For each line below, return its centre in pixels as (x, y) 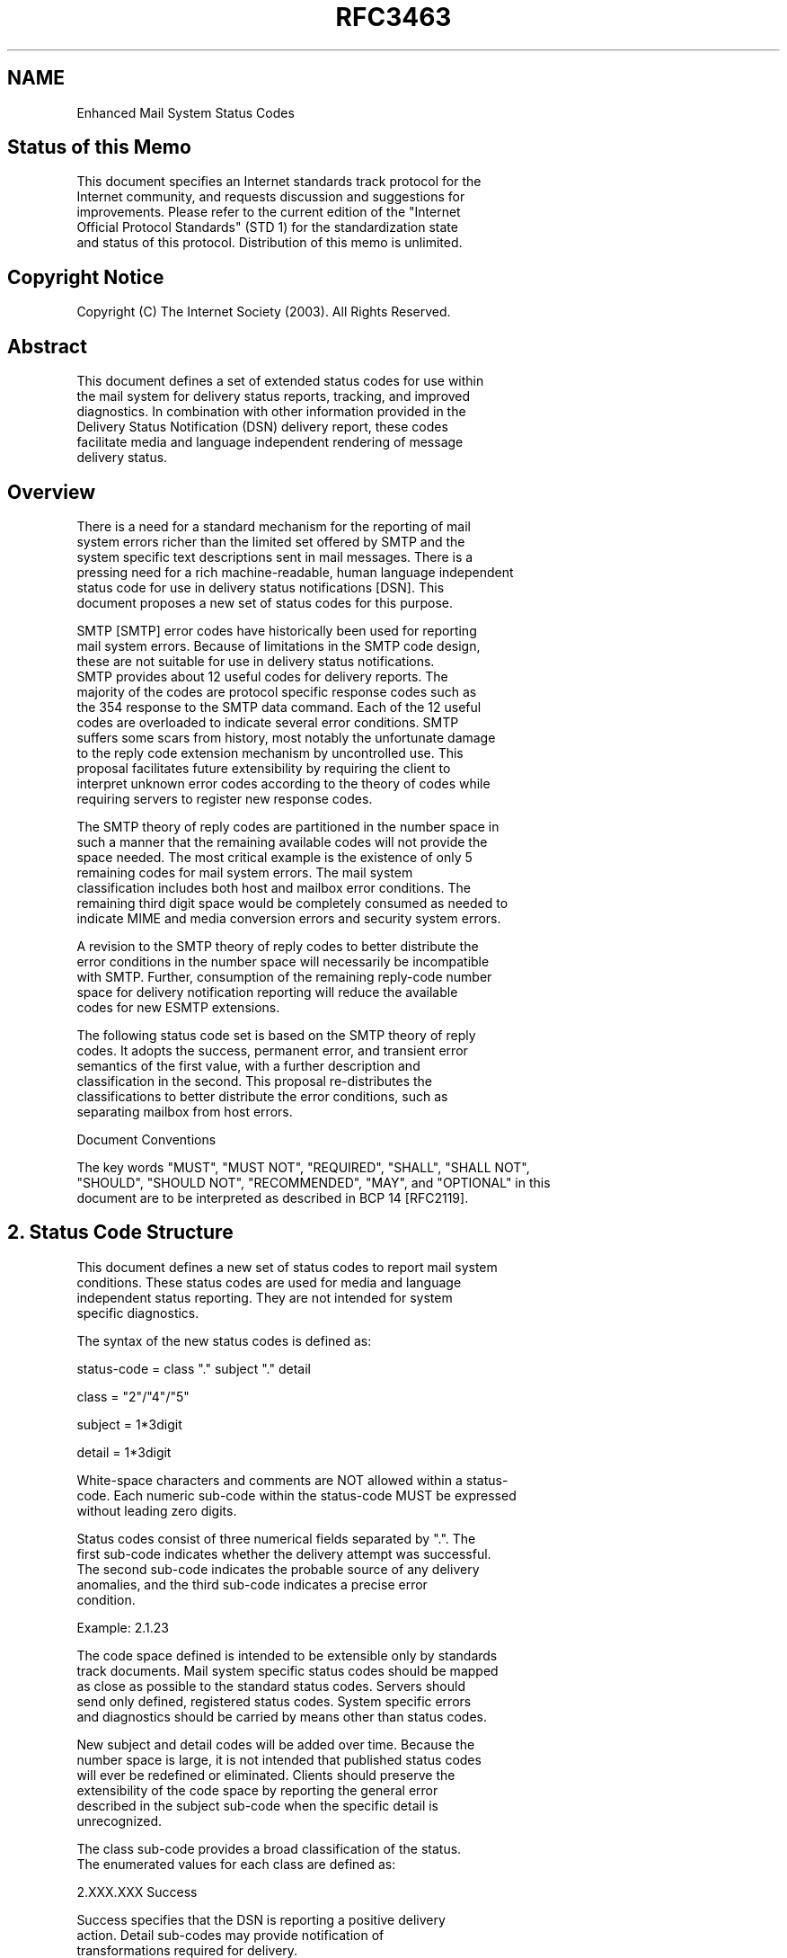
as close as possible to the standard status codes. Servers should (271, 1686)
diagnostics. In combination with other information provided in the (271, 412)
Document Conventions (146, 1139)
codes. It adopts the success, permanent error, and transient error (272, 1050)
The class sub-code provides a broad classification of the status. (269, 1848)
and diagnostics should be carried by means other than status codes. (282, 1716)
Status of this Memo (99, 147)
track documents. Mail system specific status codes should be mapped (287, 1670)
